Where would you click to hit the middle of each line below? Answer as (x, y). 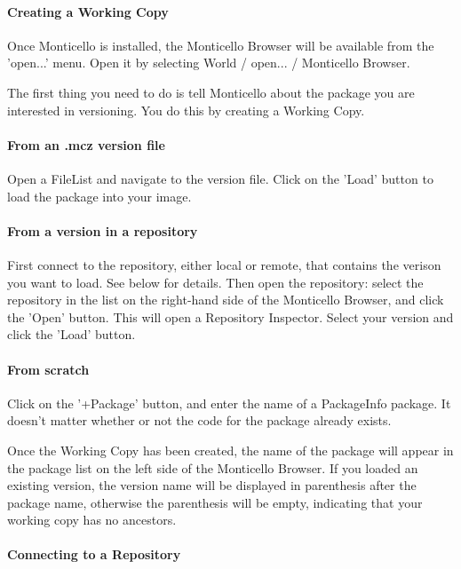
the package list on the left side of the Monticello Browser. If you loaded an (213, 467)
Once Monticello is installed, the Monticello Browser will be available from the (221, 45)
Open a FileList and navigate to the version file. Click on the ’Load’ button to (220, 178)
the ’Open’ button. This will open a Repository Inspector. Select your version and (230, 316)
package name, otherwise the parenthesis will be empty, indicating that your (215, 502)
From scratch (48, 369)
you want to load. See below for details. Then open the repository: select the (215, 282)
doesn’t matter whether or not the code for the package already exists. (199, 420)
